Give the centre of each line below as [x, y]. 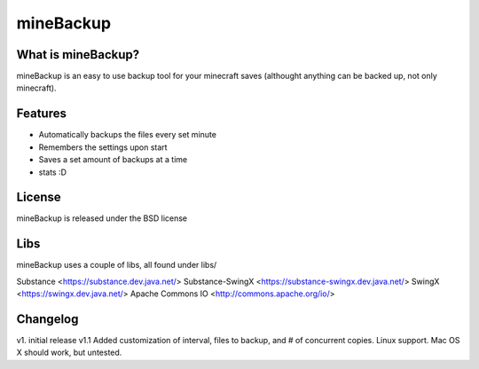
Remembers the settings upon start [103, 147]
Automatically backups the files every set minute [128, 135]
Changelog [47, 319]
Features [41, 114]
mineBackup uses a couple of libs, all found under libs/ [117, 265]
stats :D [52, 172]
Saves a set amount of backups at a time [113, 160]
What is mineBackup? [78, 55]
